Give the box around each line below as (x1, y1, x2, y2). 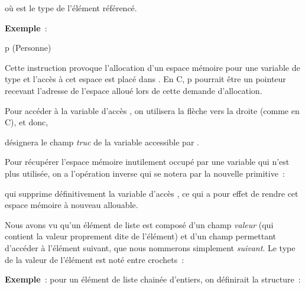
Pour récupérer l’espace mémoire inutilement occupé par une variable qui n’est (5, 155, 290, 168)
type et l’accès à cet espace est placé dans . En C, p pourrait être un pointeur (5, 73, 286, 85)
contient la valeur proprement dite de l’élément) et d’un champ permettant (5, 230, 277, 242)
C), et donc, (5, 116, 48, 128)
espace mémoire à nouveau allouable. (5, 199, 138, 211)
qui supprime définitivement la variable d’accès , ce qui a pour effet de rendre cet (5, 187, 298, 199)
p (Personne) (5, 41, 51, 54)
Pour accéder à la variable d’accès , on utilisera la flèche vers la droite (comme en (5, 104, 300, 116)
